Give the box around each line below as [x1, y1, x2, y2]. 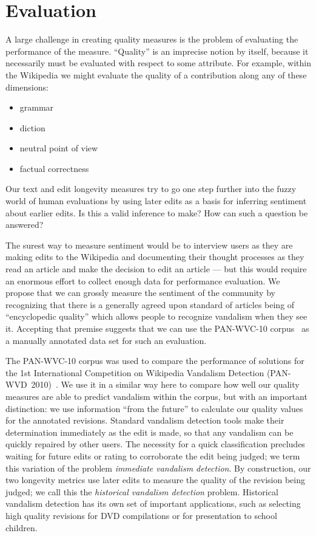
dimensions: [5, 80, 49, 93]
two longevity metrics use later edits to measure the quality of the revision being [5, 473, 306, 486]
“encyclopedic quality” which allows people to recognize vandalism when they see [5, 310, 308, 323]
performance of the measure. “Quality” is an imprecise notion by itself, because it [5, 44, 309, 57]
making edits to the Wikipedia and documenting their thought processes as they [5, 250, 304, 263]
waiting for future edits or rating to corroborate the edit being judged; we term [5, 449, 300, 462]
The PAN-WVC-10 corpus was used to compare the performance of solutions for [5, 354, 304, 367]
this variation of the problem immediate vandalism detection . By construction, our [5, 461, 311, 474]
